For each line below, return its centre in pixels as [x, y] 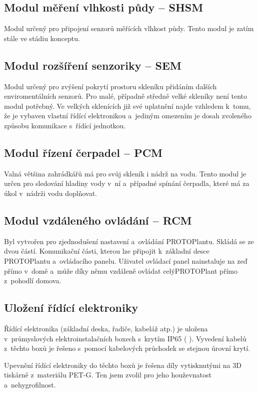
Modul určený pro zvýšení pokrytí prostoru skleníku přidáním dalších [110, 86]
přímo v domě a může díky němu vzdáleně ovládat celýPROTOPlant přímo [121, 270]
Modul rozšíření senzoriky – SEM [93, 65]
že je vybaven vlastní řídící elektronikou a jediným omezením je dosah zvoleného [128, 116]
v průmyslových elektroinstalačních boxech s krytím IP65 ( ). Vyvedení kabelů [125, 338]
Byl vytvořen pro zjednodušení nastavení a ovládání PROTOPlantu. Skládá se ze [129, 241]
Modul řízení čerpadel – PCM [83, 152]
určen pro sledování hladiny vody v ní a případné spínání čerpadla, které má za [127, 183]
